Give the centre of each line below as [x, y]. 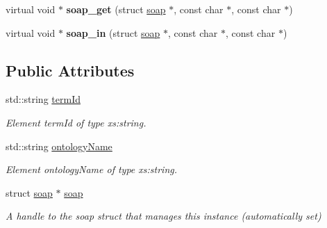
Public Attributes [70, 70]
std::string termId [43, 99]
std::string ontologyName [59, 146]
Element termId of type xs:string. [76, 122]
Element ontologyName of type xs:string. [92, 169]
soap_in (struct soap [113, 32]
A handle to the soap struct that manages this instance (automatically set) [163, 216]
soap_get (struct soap [116, 9]
